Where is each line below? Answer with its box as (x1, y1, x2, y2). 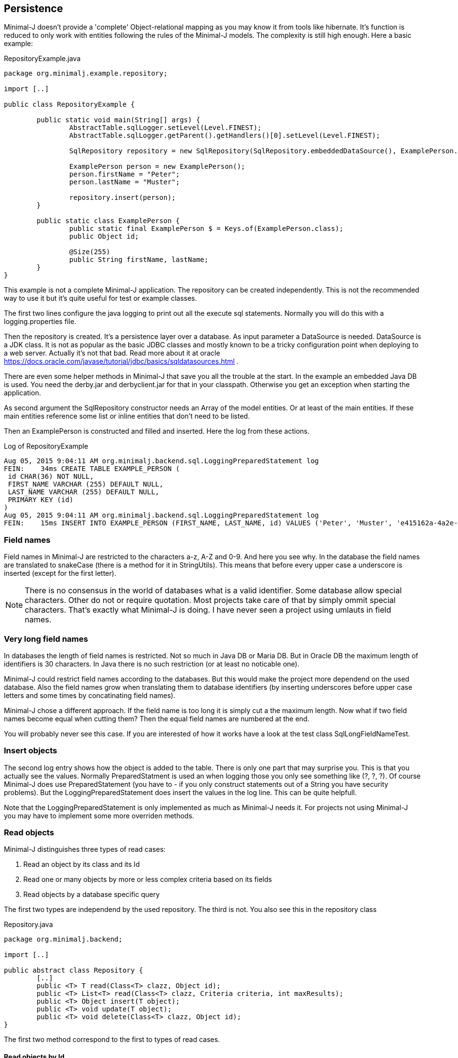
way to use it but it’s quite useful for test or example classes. (4, 294, 197, 303)
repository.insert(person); (69, 194, 176, 202)
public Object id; (69, 232, 139, 241)
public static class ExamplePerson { (36, 217, 180, 225)
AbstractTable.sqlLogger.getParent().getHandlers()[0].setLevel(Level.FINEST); (69, 131, 380, 140)
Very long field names (4, 634, 88, 644)
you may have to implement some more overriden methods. (4, 811, 195, 820)
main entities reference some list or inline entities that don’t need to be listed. (4, 412, 250, 421)
